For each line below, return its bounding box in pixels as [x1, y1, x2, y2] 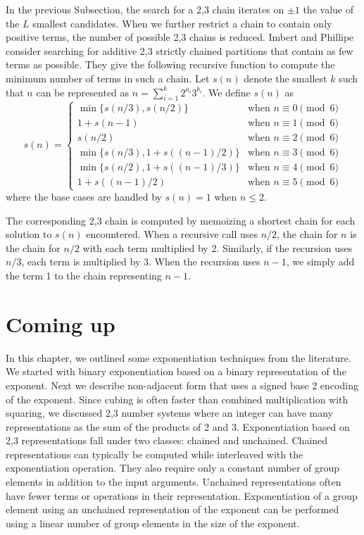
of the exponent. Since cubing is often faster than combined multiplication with [6, 391, 349, 406]
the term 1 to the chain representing [6, 268, 162, 282]
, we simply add [286, 254, 355, 269]
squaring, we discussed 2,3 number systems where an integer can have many [6, 405, 333, 420]
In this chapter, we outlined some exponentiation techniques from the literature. [6, 350, 351, 365]
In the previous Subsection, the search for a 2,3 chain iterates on [6, 2, 284, 16]
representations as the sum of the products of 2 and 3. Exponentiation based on [6, 419, 350, 434]
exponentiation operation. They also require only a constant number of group [6, 460, 340, 475]
